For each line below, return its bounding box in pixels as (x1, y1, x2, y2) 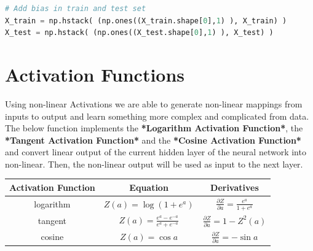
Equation (129, 180, 168, 193)
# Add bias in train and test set (5, 4, 146, 13)
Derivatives (210, 180, 259, 193)
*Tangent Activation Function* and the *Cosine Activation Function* (5, 133, 301, 146)
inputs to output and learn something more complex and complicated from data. (5, 109, 309, 122)
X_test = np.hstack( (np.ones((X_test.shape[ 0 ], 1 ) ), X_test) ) (5, 28, 274, 37)
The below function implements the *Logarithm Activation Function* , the (5, 122, 303, 134)
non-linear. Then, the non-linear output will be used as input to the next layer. (5, 157, 303, 170)
